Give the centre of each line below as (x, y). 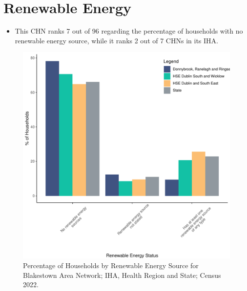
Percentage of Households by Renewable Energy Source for (111, 265)
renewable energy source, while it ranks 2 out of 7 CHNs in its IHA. (116, 40)
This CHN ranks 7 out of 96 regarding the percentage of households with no (129, 31)
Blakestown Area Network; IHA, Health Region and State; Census (122, 275)
